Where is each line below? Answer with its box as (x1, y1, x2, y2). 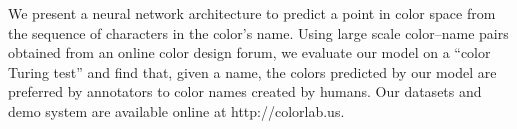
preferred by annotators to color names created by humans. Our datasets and (8, 81, 482, 102)
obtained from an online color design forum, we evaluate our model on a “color (8, 42, 491, 63)
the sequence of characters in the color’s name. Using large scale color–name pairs (8, 22, 509, 43)
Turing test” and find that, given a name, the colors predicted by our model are (8, 61, 497, 82)
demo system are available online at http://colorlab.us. (8, 100, 345, 121)
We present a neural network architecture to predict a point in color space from (8, 3, 496, 23)
